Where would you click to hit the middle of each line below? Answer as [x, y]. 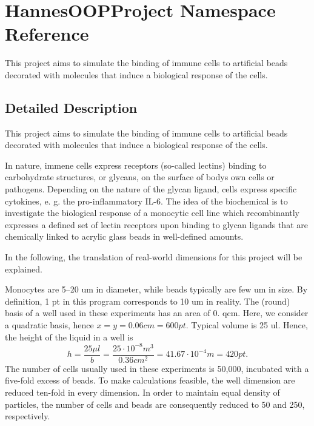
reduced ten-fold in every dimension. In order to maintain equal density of [142, 392]
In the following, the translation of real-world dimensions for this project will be [154, 257]
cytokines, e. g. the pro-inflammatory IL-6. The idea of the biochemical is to [146, 201]
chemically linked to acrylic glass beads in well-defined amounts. [124, 236]
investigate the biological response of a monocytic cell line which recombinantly [152, 213]
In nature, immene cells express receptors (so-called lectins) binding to [136, 165]
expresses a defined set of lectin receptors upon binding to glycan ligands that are [156, 224]
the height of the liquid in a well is [69, 336]
